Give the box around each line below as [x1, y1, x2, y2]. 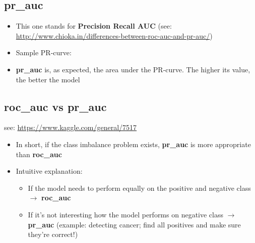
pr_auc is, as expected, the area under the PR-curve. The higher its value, [16, 64, 250, 74]
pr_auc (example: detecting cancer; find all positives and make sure [28, 219, 241, 229]
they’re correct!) [28, 229, 78, 239]
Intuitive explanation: [16, 166, 83, 176]
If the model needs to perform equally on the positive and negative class [28, 182, 251, 193]
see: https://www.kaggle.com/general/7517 [4, 122, 137, 133]
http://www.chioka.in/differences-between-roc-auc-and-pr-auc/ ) [16, 30, 213, 41]
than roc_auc [16, 149, 62, 159]
